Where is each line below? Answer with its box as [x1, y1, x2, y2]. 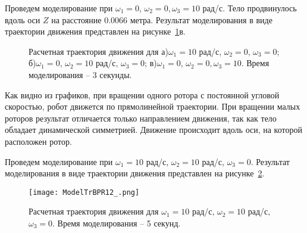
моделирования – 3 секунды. [29, 68, 132, 80]
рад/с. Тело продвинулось [202, 2, 297, 14]
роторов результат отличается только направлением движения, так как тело [5, 111, 277, 124]
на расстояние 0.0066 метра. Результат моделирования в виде [51, 13, 272, 26]
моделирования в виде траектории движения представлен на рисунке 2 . [5, 167, 265, 179]
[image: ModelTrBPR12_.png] [29, 188, 140, 197]
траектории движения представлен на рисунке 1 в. [5, 25, 186, 38]
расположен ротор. [5, 135, 72, 147]
